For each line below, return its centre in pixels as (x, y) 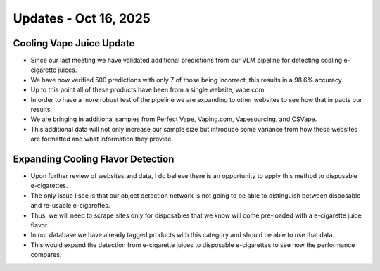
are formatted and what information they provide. (102, 139)
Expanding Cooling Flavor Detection (94, 159)
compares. (46, 255)
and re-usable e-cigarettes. (70, 206)
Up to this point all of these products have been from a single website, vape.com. (148, 90)
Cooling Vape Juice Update (74, 43)
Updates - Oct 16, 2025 (82, 18)
